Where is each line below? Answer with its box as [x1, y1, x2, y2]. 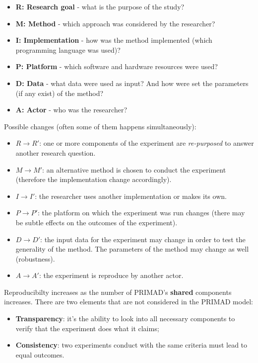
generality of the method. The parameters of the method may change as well [15, 244, 249, 254]
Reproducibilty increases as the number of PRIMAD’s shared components [4, 286, 232, 297]
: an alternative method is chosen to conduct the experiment [42, 164, 226, 175]
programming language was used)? [15, 44, 121, 55]
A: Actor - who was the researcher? [15, 104, 127, 115]
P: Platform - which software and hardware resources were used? [15, 61, 218, 72]
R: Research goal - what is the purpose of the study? [15, 1, 185, 11]
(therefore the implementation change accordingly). [15, 174, 172, 184]
